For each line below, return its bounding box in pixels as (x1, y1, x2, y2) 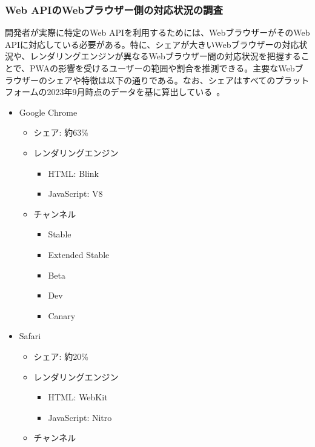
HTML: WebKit (48, 391, 108, 403)
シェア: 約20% (33, 349, 88, 362)
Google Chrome (19, 105, 78, 118)
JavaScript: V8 (48, 187, 103, 200)
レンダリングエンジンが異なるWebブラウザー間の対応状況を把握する (30, 50, 301, 62)
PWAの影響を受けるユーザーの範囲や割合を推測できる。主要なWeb (30, 62, 295, 74)
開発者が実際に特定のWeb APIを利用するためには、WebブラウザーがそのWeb (5, 26, 310, 39)
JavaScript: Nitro (48, 411, 112, 423)
